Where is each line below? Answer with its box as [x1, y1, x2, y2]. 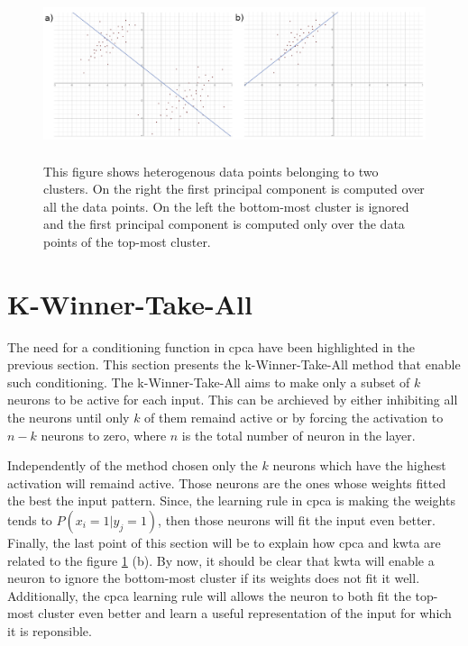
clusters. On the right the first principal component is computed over [43, 179, 425, 198]
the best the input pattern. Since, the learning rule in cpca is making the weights [7, 491, 455, 510]
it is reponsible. [7, 621, 92, 640]
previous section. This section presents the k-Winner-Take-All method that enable [7, 355, 461, 374]
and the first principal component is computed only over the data [43, 214, 405, 233]
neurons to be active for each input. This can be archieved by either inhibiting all [7, 390, 458, 409]
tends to [7, 511, 52, 529]
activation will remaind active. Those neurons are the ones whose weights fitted [7, 473, 446, 492]
